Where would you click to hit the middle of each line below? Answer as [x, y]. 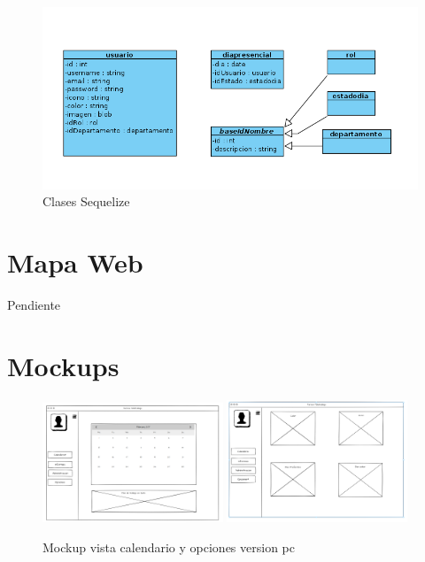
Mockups [63, 365]
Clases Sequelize [86, 201]
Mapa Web [75, 262]
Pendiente [34, 305]
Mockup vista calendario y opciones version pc [169, 547]
